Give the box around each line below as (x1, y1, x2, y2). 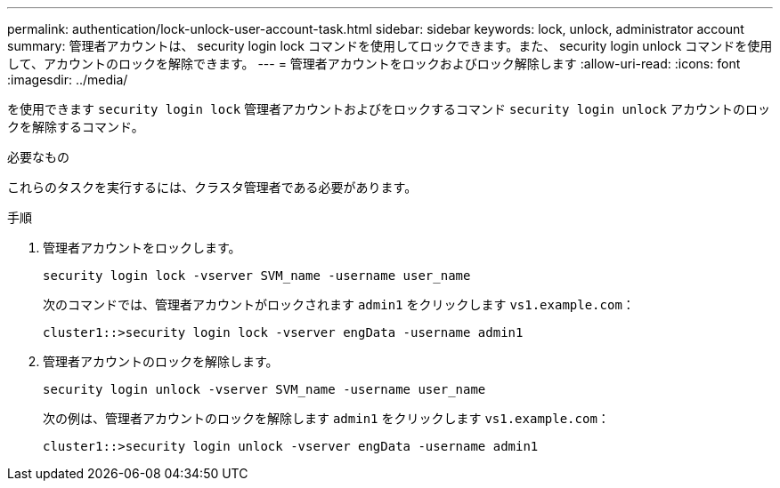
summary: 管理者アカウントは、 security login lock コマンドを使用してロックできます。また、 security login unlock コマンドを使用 (7, 38, 773, 53)
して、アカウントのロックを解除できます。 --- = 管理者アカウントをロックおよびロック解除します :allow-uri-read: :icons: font (7, 56, 741, 71)
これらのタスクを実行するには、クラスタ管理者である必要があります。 (7, 180, 418, 195)
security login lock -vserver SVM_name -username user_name (43, 268, 471, 283)
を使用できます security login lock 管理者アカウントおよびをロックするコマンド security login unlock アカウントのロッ (7, 101, 770, 116)
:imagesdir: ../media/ (7, 72, 128, 87)
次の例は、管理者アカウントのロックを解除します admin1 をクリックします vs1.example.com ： (43, 411, 610, 426)
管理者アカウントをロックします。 (43, 240, 241, 255)
